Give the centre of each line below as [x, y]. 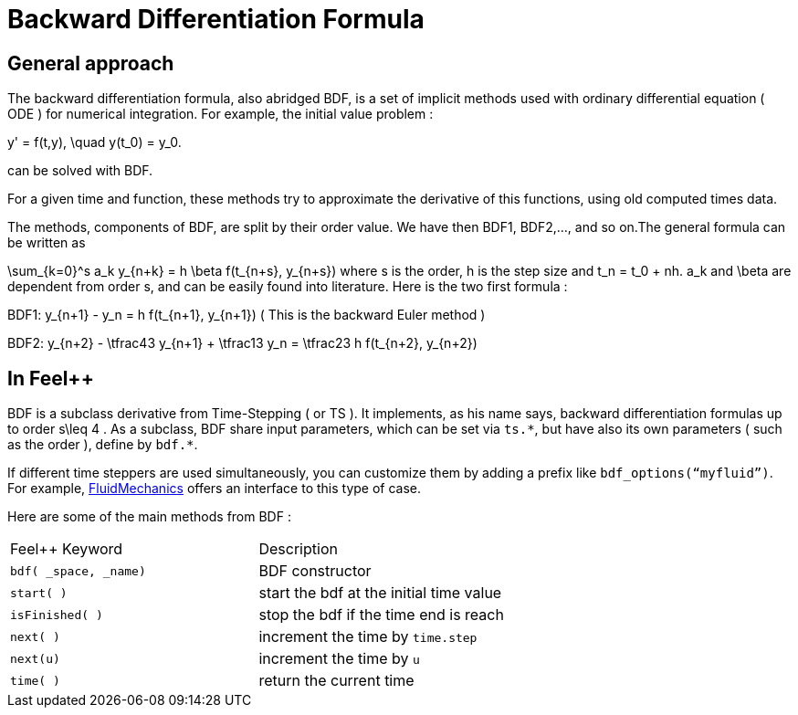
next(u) [35, 658]
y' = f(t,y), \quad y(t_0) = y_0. [94, 142]
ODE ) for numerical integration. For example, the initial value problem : [220, 114]
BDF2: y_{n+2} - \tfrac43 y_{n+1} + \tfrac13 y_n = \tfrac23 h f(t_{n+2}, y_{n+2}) [242, 343]
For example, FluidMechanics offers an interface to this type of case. [215, 489]
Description [298, 549]
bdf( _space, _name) [78, 571]
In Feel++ [51, 378]
